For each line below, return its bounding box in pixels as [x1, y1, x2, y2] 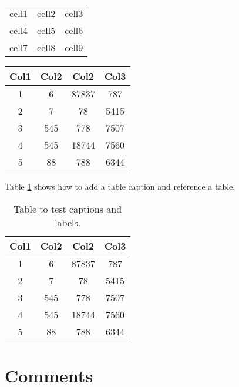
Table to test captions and [14, 201, 122, 216]
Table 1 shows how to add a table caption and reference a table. [5, 180, 235, 192]
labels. [55, 215, 81, 229]
